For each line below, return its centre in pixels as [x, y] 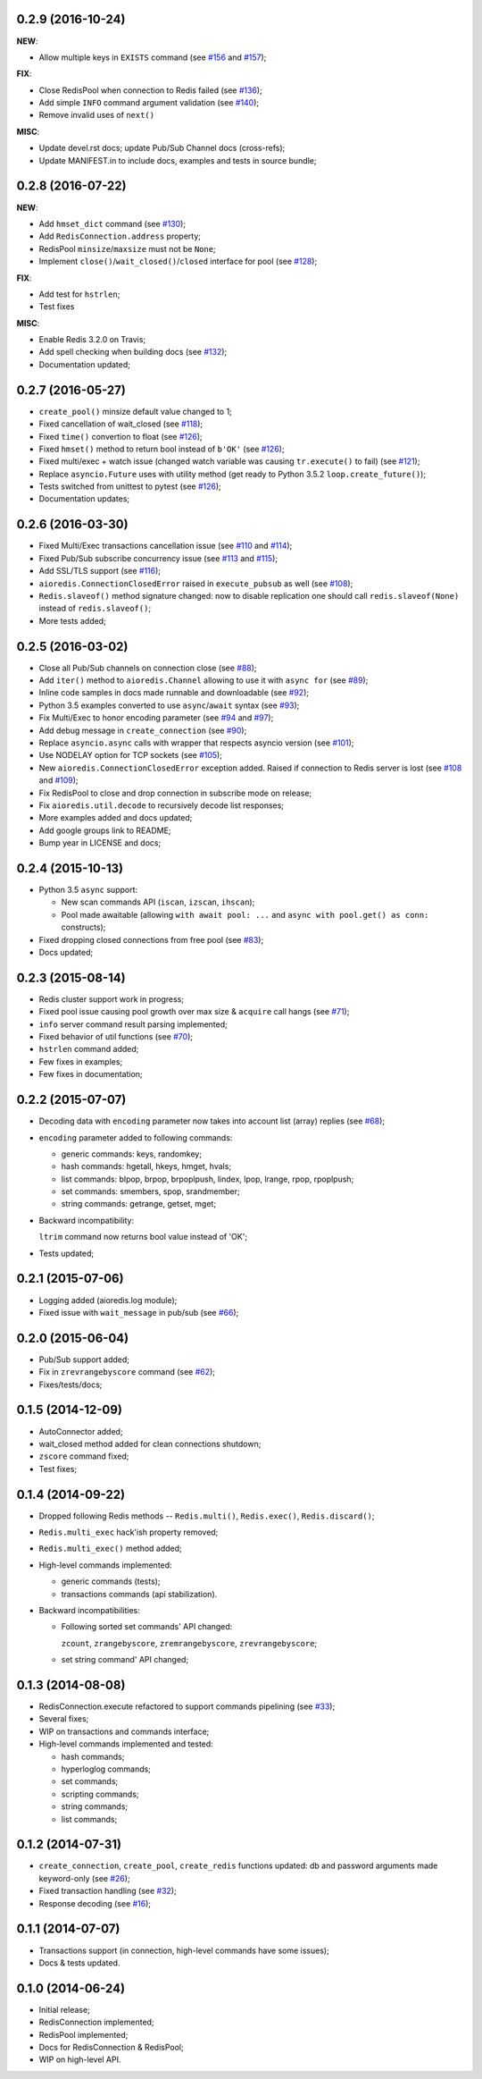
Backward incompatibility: [86, 1220]
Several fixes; [64, 1719]
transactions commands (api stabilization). [139, 1594]
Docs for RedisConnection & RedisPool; [111, 2047]
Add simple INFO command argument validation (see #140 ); [149, 103]
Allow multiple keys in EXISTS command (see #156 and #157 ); [153, 57]
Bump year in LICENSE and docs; [100, 843]
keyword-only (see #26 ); [84, 1878]
